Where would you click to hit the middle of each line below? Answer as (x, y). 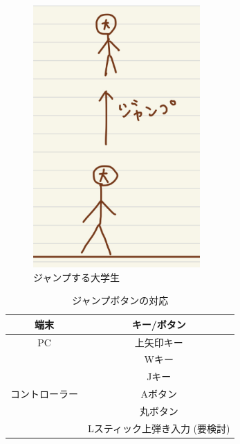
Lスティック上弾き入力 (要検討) (159, 428)
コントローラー (44, 394)
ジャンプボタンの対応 (120, 300)
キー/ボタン (159, 324)
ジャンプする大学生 (76, 277)
